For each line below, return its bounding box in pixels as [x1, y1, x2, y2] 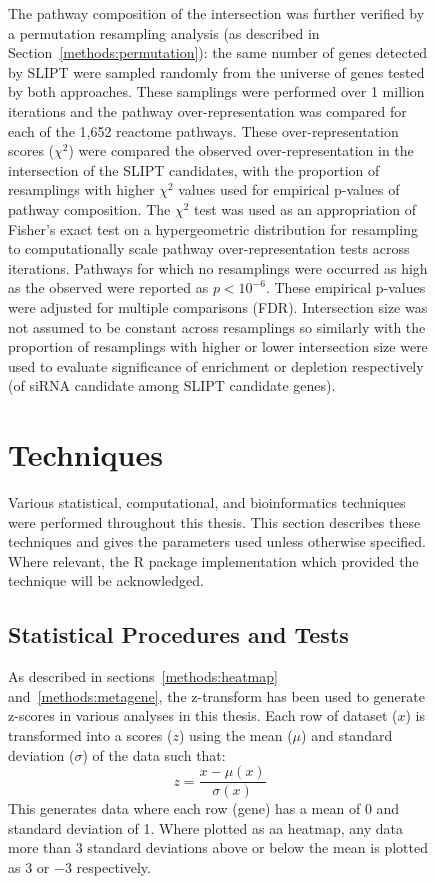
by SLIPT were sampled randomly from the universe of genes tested [8, 61, 425, 82]
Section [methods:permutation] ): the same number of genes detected [8, 42, 428, 63]
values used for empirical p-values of [178, 179, 400, 200]
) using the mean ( [178, 724, 293, 745]
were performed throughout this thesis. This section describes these [8, 511, 421, 532]
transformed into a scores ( [8, 724, 173, 745]
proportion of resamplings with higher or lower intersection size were [8, 336, 428, 357]
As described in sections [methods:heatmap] [8, 666, 278, 687]
